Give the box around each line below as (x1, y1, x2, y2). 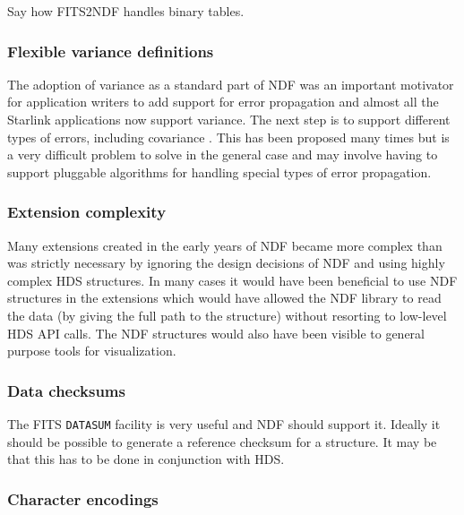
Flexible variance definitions (7, 39, 214, 62)
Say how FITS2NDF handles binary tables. (7, 2, 245, 20)
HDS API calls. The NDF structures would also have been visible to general (7, 323, 425, 342)
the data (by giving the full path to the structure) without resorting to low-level (7, 305, 447, 324)
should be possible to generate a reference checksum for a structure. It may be (7, 432, 437, 451)
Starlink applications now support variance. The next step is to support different (7, 110, 451, 128)
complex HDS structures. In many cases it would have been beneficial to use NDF (7, 270, 458, 289)
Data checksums (7, 379, 125, 401)
